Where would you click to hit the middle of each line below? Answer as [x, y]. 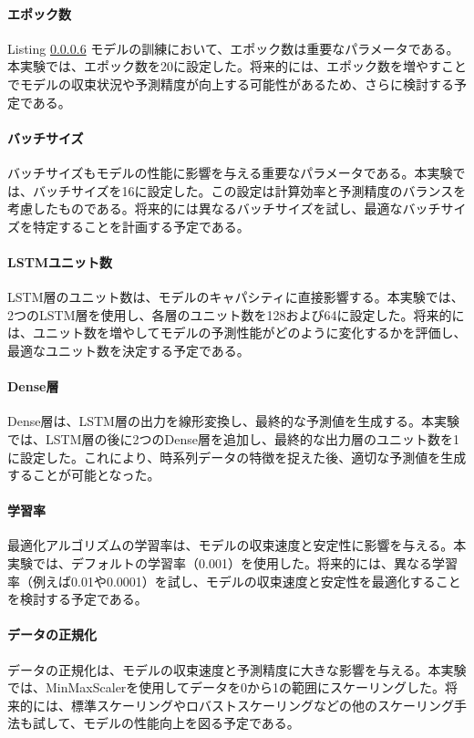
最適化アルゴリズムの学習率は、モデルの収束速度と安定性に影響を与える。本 [237, 545]
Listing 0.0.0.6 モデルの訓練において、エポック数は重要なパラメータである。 [233, 48]
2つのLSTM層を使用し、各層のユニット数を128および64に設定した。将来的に [236, 314]
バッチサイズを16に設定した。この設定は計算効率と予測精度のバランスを [249, 190]
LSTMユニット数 [60, 261]
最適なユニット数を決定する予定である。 [129, 350]
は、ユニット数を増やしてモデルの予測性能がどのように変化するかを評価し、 [237, 333]
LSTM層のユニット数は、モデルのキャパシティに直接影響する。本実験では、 [236, 297]
